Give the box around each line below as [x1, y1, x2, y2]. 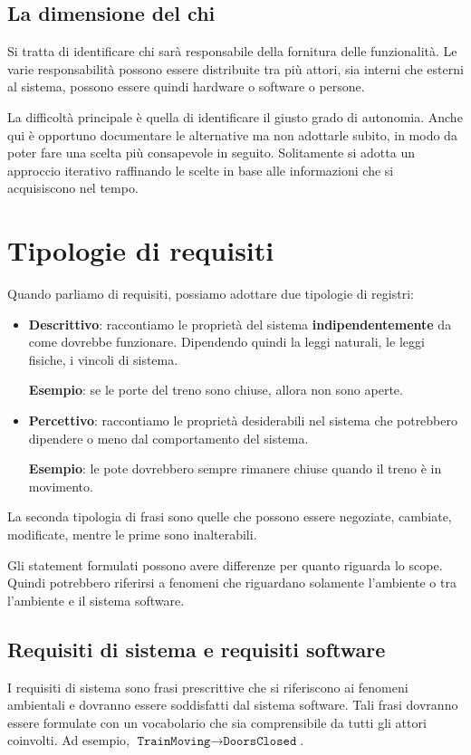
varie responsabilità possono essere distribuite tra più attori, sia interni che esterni [7, 59, 464, 78]
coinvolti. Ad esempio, [7, 731, 130, 750]
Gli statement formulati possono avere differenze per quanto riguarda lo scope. [7, 555, 443, 574]
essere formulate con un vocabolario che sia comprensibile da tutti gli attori [7, 712, 427, 731]
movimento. [28, 476, 93, 495]
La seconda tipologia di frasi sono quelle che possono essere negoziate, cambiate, [7, 507, 452, 526]
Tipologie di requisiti [7, 232, 274, 269]
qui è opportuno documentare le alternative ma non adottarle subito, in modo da [7, 125, 457, 144]
